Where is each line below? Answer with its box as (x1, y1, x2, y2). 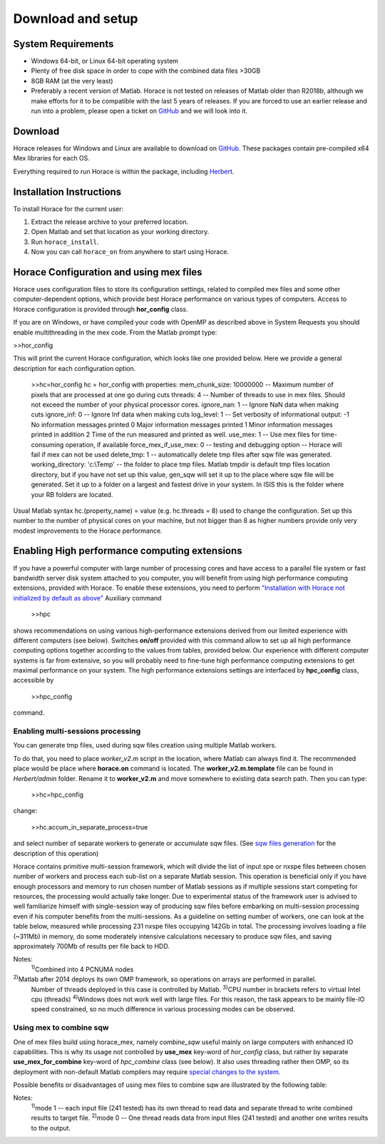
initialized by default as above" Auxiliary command (13, 593, 162, 602)
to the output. (31, 1123, 71, 1132)
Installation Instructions (13, 185, 122, 198)
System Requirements (13, 38, 114, 50)
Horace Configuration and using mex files (13, 266, 202, 278)
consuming (31, 440, 64, 449)
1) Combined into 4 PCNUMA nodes (31, 964, 134, 974)
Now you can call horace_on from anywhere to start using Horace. (31, 247, 230, 256)
